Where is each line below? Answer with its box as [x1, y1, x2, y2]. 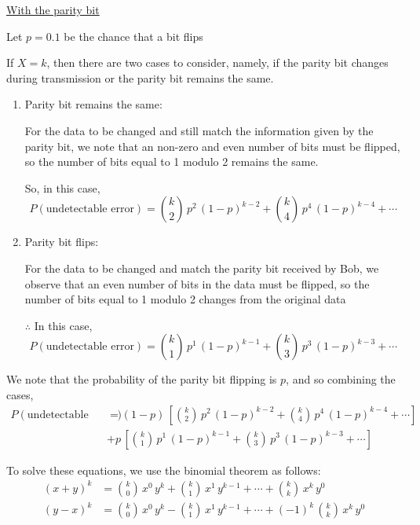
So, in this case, [24, 179, 100, 196]
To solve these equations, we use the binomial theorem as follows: [6, 461, 321, 478]
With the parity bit [6, 2, 100, 17]
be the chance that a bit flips [64, 28, 203, 44]
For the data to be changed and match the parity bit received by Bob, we [24, 259, 379, 276]
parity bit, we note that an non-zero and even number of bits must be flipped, [24, 138, 400, 154]
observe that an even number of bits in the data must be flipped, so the [24, 275, 370, 292]
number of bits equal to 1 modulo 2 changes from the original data [24, 291, 346, 307]
